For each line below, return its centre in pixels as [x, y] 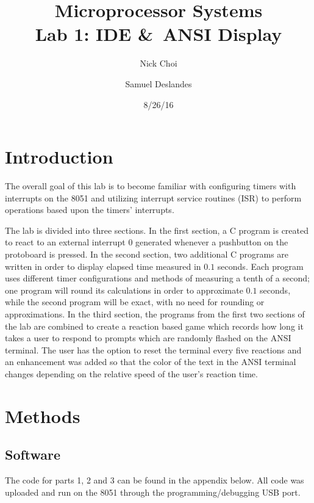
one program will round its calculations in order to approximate [124, 290]
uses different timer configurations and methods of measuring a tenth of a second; [157, 278]
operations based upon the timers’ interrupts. [90, 210]
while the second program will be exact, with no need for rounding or [135, 302]
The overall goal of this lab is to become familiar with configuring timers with [151, 186]
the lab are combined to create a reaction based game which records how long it [154, 326]
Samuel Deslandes [159, 83]
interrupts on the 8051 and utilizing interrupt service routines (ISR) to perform [153, 197]
